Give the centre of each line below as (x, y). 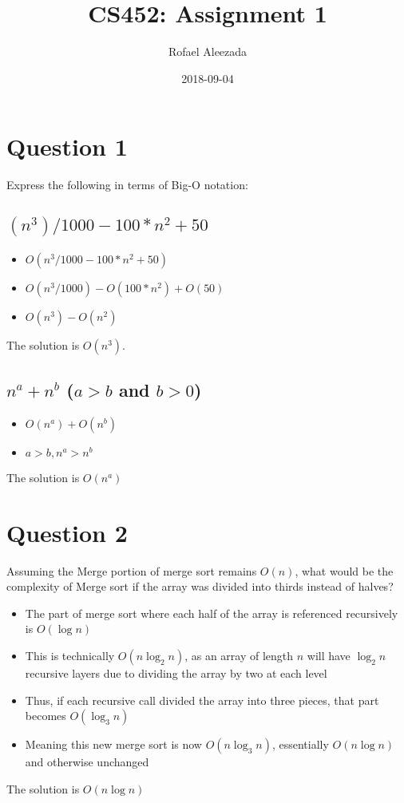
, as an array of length (239, 655)
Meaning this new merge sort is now (113, 744)
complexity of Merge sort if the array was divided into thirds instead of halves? (200, 586)
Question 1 (67, 146)
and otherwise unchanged (87, 762)
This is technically (70, 655)
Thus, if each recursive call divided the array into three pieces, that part (202, 700)
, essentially (300, 744)
